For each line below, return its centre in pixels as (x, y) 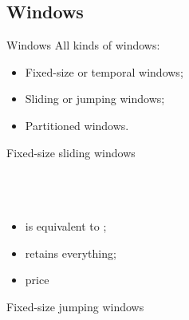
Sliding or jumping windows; (95, 99)
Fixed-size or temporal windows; (104, 71)
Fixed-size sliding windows (71, 152)
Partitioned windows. (77, 125)
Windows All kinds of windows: (83, 45)
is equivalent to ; (66, 225)
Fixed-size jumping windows (75, 306)
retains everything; (71, 253)
